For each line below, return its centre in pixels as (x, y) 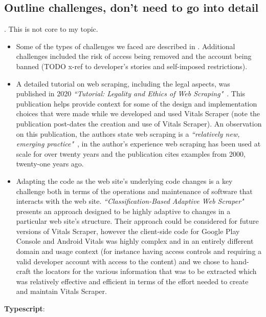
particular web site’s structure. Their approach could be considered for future (137, 221)
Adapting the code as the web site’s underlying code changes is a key (124, 181)
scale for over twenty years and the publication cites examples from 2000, (131, 153)
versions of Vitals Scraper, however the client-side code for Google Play (128, 231)
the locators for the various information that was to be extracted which (145, 271)
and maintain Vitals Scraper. (61, 291)
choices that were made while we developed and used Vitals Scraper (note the (138, 113)
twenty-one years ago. (50, 164)
